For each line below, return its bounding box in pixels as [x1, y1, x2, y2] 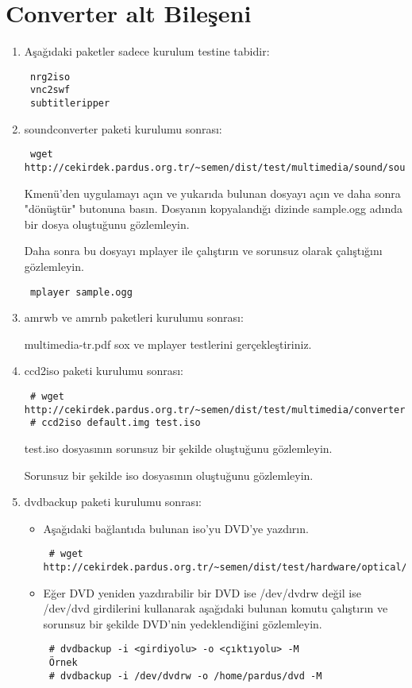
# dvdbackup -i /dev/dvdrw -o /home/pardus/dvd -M [48, 670, 322, 682]
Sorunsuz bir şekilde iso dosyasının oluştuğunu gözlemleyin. [24, 466, 314, 483]
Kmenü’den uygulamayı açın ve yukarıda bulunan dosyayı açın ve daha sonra [24, 184, 401, 201]
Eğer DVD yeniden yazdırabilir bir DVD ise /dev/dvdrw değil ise [43, 584, 361, 601]
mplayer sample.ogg [29, 286, 133, 298]
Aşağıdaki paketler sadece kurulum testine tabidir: [24, 43, 270, 60]
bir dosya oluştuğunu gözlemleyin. [24, 215, 190, 232]
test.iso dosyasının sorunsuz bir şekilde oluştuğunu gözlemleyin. [24, 439, 333, 456]
